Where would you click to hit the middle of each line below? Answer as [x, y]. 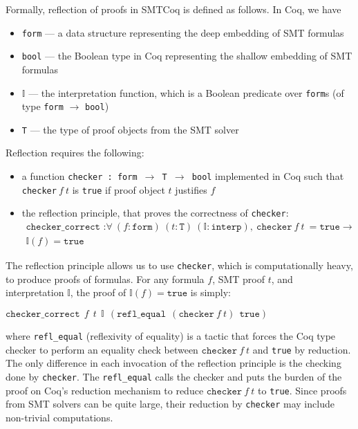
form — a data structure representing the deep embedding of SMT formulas [183, 32]
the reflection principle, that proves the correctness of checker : [155, 213]
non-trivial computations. [59, 417]
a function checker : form [79, 176]
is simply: [210, 292]
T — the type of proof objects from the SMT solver [130, 129]
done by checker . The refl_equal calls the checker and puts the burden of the [174, 376]
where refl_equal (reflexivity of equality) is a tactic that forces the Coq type [171, 335]
